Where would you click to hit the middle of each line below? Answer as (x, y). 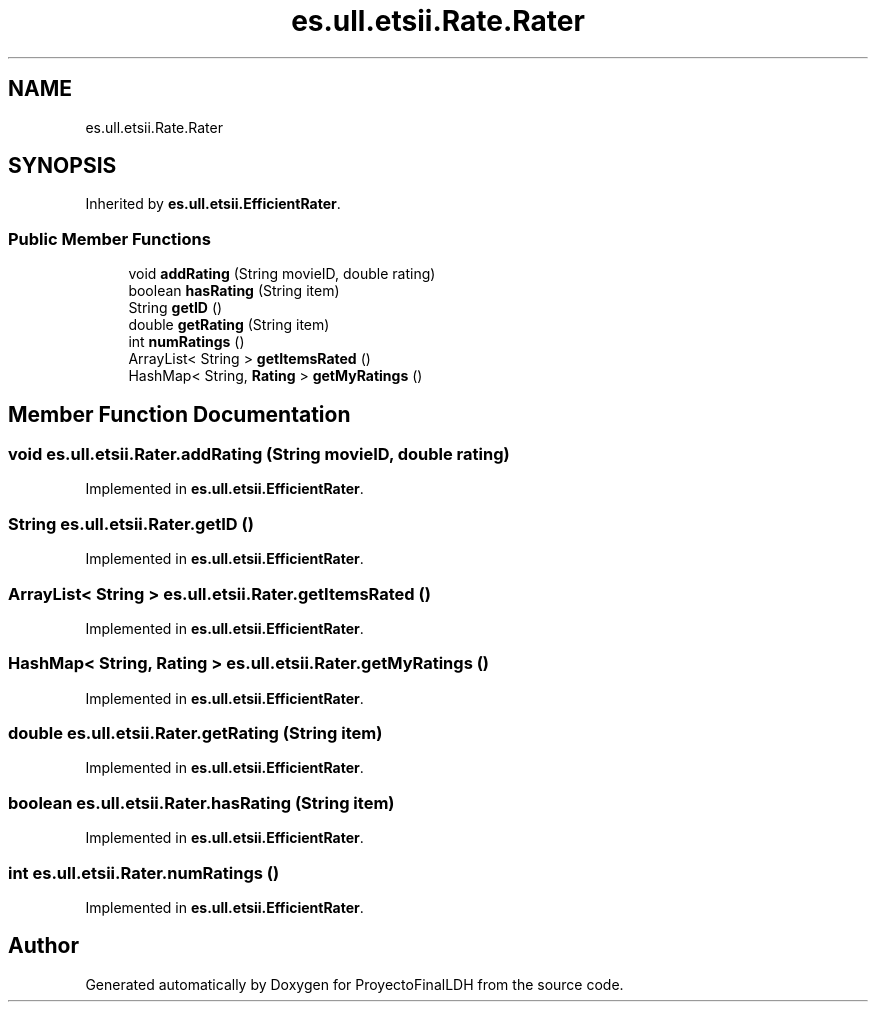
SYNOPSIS (62, 166)
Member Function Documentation (179, 414)
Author (43, 946)
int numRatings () (186, 342)
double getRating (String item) (229, 325)
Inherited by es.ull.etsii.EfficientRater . (213, 204)
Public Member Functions (109, 238)
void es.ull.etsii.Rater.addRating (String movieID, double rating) (259, 454)
